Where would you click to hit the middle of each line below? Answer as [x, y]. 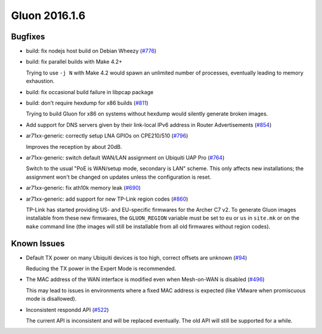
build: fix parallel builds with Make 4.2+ [74, 62]
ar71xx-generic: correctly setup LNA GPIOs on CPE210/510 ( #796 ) [107, 136]
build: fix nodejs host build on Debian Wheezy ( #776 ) [91, 51]
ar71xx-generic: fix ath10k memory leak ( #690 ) [83, 188]
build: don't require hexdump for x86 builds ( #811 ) [87, 103]
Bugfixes [28, 37]
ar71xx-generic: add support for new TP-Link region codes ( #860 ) [107, 199]
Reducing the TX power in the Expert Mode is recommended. [101, 269]
